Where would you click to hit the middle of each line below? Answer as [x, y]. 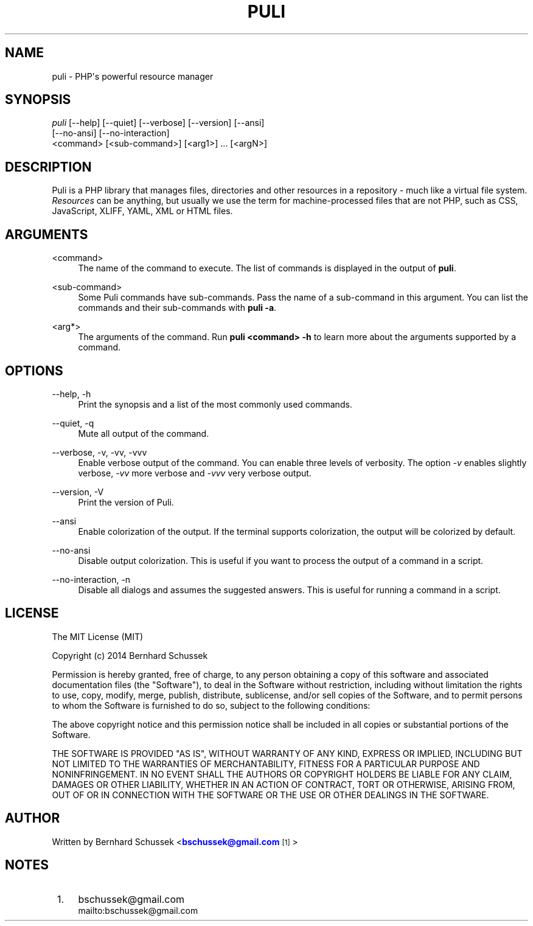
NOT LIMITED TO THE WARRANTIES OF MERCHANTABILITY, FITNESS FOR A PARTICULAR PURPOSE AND [266, 764]
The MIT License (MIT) [98, 636]
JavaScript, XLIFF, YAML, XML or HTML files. [142, 211]
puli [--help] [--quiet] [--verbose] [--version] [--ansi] [158, 123]
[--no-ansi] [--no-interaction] [111, 133]
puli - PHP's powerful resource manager [133, 76]
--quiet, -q [73, 423]
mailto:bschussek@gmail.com [138, 910]
